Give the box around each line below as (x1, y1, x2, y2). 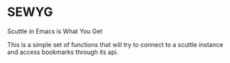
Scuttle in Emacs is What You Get (7, 27, 103, 35)
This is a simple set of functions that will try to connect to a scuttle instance (7, 40, 224, 48)
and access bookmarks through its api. (7, 48, 119, 56)
